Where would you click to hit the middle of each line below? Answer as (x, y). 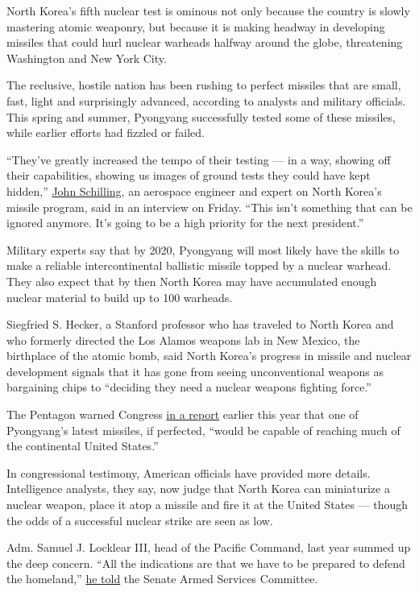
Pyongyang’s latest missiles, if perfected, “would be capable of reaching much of (203, 430)
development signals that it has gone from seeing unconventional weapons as (195, 371)
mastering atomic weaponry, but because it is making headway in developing (196, 26)
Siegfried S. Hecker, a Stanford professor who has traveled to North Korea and (200, 324)
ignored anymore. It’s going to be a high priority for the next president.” (185, 223)
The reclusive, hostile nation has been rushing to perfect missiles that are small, (204, 85)
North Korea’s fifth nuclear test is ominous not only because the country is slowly (208, 10)
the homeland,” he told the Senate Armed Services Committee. (162, 579)
